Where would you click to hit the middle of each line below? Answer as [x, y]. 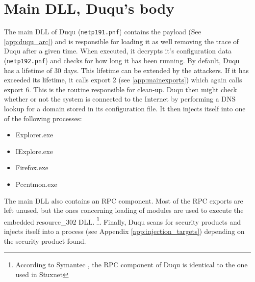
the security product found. [45, 241]
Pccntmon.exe [36, 184]
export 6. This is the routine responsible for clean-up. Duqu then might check [121, 89]
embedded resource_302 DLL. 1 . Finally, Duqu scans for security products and [123, 221]
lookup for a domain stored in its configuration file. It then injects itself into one [125, 108]
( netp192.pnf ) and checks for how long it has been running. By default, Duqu [122, 60]
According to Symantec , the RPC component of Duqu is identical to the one [131, 265]
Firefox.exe [32, 167]
